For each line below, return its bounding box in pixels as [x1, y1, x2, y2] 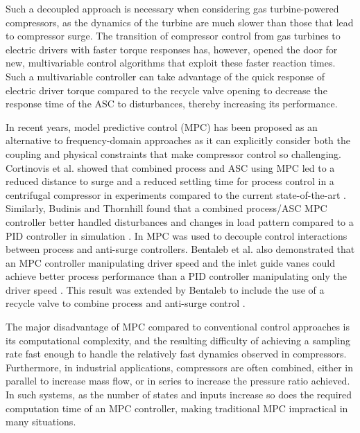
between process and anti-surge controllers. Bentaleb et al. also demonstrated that [6, 242, 355, 256]
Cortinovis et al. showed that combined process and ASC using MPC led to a [6, 160, 335, 175]
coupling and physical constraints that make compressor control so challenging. [6, 146, 342, 161]
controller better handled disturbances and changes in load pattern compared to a [6, 214, 354, 229]
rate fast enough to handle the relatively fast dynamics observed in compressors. [6, 346, 347, 361]
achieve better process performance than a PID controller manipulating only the [6, 269, 347, 283]
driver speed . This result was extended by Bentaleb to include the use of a [6, 282, 325, 297]
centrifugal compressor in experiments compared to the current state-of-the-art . [6, 187, 346, 202]
